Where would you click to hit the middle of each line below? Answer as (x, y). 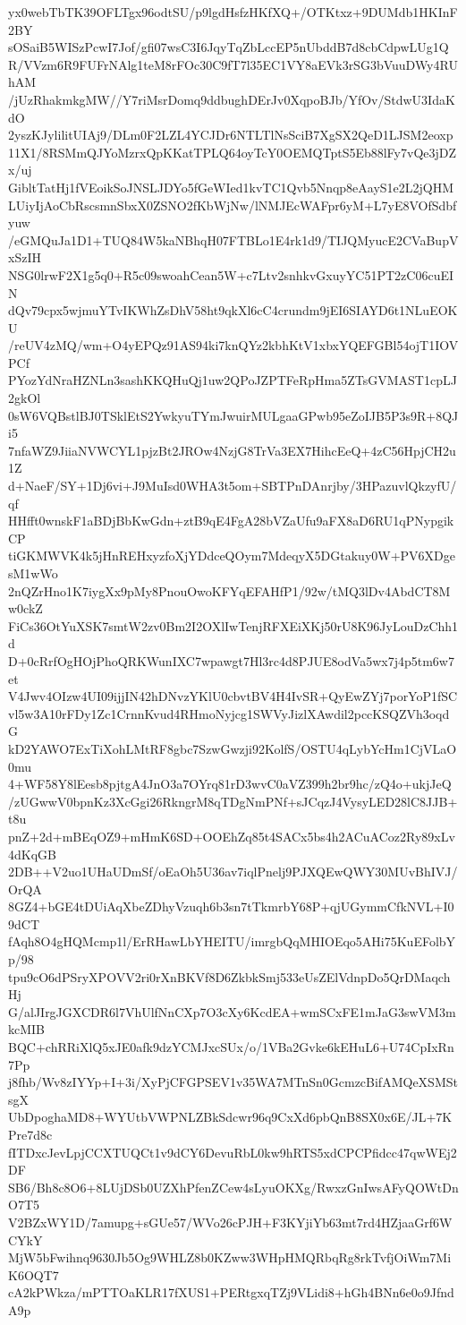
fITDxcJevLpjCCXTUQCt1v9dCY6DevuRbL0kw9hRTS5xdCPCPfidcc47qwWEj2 (233, 1152)
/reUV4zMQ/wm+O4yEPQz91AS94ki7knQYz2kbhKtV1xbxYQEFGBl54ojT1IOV (233, 345)
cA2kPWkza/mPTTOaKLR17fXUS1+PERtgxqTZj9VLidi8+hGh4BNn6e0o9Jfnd (231, 1292)
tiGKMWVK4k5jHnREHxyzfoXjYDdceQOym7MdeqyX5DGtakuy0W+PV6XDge (232, 556)
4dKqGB (32, 854)
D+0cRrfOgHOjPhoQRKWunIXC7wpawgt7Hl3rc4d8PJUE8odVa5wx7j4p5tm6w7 (231, 660)
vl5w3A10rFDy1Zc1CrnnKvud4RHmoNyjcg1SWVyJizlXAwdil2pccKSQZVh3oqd (229, 713)
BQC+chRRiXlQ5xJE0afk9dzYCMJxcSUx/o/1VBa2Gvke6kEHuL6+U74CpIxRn (231, 1047)
